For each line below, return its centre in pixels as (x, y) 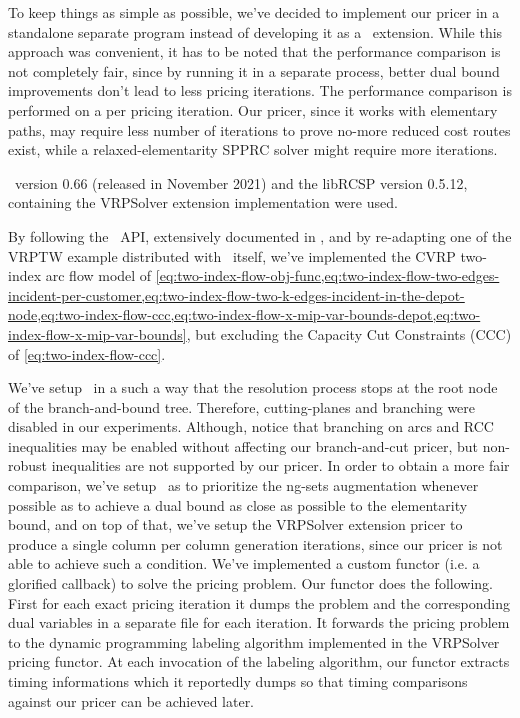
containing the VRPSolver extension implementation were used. (203, 202)
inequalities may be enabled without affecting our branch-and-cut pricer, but (243, 445)
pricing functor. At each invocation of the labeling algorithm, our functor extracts (259, 661)
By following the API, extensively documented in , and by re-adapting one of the (260, 235)
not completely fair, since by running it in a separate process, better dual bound (254, 70)
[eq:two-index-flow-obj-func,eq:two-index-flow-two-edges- (327, 275)
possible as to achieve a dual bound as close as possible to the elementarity (238, 504)
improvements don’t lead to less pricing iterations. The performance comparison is (260, 90)
